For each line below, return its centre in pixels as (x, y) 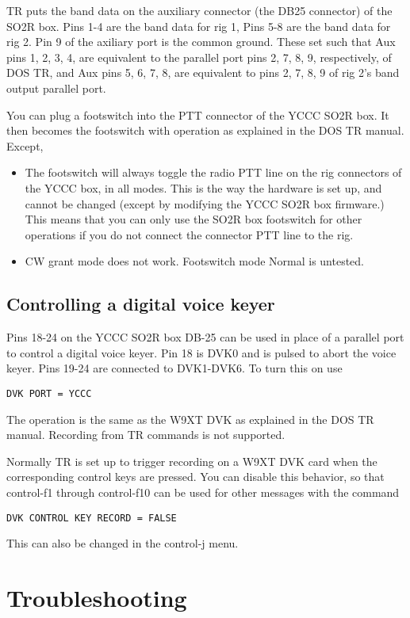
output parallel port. (56, 88)
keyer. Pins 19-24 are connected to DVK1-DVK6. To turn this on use (174, 368)
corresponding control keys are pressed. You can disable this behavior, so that (195, 477)
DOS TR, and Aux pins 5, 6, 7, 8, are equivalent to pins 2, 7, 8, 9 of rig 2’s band (203, 72)
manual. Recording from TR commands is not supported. (146, 435)
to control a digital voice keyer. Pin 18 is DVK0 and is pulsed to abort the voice (201, 352)
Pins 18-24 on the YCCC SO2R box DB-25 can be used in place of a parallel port (205, 337)
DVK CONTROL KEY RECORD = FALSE (92, 518)
